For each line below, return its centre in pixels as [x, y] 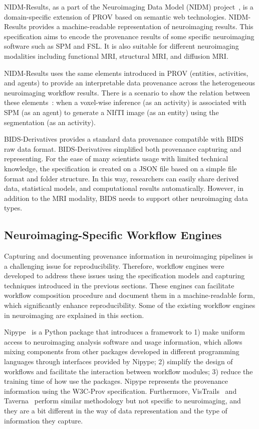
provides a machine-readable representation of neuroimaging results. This [141, 26]
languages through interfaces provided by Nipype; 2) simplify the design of [118, 361]
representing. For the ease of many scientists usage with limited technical [116, 158]
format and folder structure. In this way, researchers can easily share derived [121, 178]
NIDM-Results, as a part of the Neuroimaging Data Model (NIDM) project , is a [129, 7]
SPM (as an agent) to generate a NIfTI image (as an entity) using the [111, 112]
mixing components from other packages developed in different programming [122, 351]
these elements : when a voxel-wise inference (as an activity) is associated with [125, 102]
